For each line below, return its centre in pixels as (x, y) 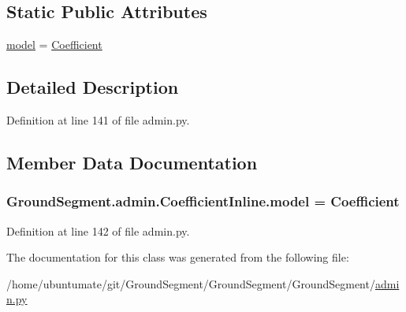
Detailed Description (93, 87)
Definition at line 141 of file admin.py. (98, 120)
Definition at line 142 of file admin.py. (98, 230)
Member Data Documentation (132, 162)
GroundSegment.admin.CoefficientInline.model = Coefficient (203, 201)
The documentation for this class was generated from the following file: (178, 257)
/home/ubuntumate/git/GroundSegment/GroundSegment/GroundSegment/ (191, 283)
